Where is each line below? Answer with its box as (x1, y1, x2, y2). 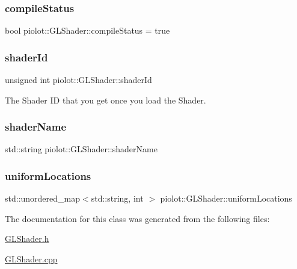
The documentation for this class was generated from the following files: (5, 212, 270, 224)
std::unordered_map (5, 192, 81, 205)
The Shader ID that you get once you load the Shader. (5, 93, 206, 106)
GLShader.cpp (5, 253, 58, 265)
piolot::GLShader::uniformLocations (160, 192, 292, 205)
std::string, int (91, 192, 144, 205)
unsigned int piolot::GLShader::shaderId (5, 73, 152, 86)
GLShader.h (5, 232, 49, 245)
